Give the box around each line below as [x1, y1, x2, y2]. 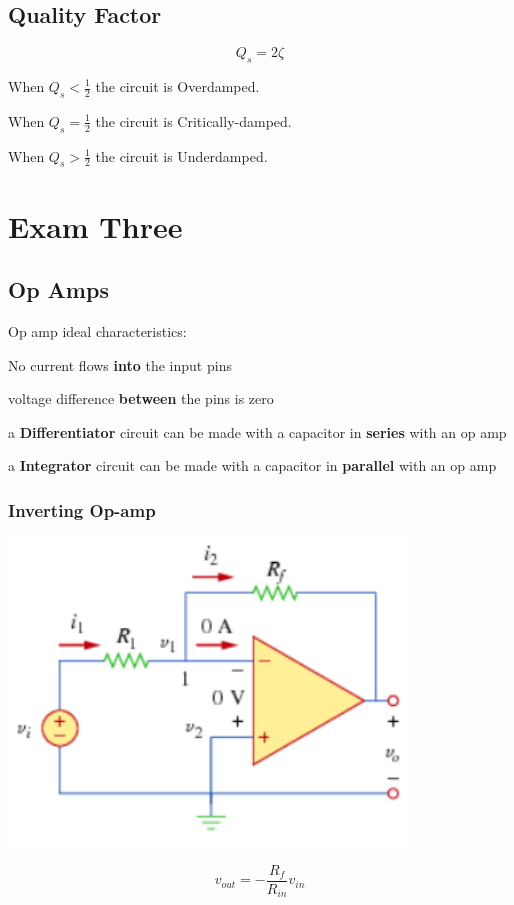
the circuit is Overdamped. [95, 76, 260, 96]
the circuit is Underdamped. [95, 145, 268, 166]
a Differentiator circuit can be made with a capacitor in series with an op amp [8, 421, 507, 442]
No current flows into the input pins [8, 354, 232, 375]
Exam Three [8, 205, 183, 246]
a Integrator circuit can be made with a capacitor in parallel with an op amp [8, 455, 497, 476]
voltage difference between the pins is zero [8, 388, 274, 409]
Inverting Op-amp [8, 497, 156, 522]
